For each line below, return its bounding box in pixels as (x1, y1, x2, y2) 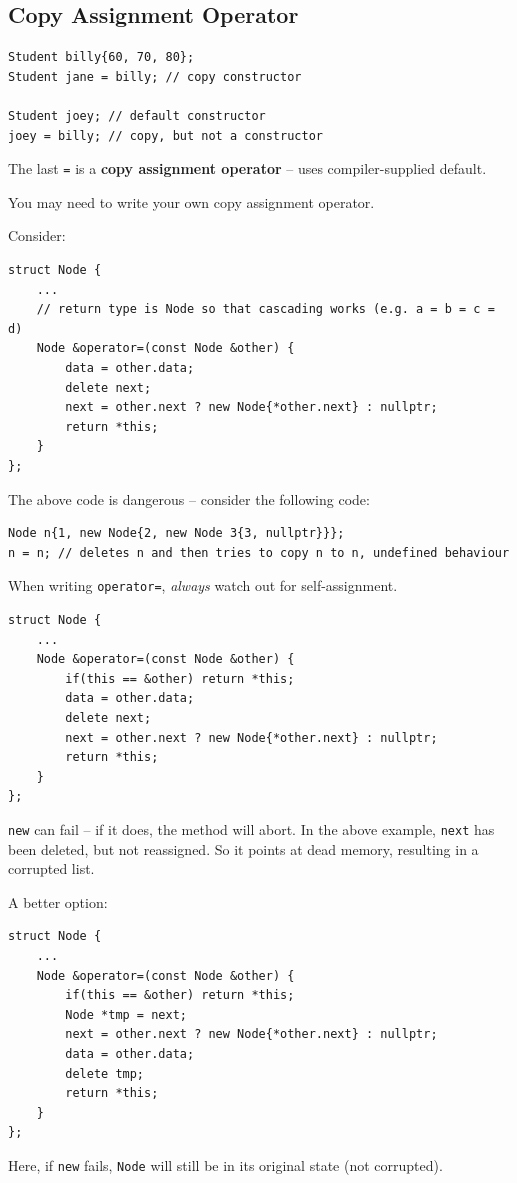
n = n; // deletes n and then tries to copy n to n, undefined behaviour (8, 545, 510, 560)
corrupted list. (8, 858, 95, 879)
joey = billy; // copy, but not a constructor (8, 128, 323, 143)
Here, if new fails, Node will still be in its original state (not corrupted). (8, 1154, 443, 1175)
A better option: (8, 891, 108, 912)
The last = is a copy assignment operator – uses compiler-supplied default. (8, 158, 487, 179)
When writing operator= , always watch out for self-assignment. (8, 575, 398, 596)
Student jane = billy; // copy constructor (8, 69, 302, 84)
